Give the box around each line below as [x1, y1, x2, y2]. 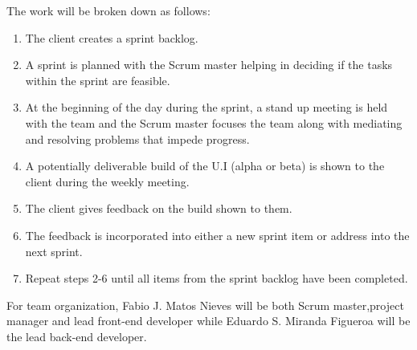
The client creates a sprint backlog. [25, 29, 198, 46]
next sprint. [25, 242, 83, 259]
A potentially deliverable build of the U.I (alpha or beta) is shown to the [25, 157, 385, 174]
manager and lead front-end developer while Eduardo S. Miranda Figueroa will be [6, 312, 411, 329]
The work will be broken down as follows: [6, 2, 211, 18]
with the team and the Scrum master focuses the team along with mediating [25, 114, 403, 131]
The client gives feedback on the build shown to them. [25, 200, 292, 217]
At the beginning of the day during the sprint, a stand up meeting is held [25, 99, 388, 116]
